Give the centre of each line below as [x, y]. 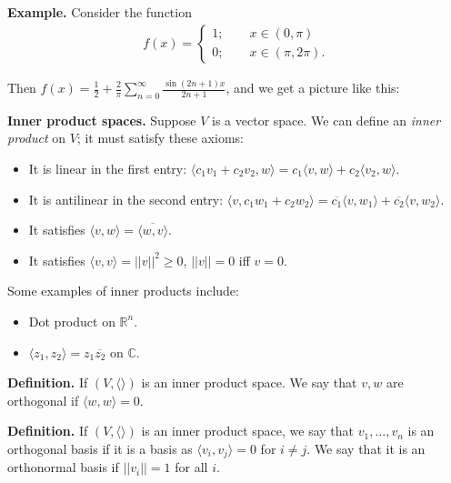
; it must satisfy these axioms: [160, 138]
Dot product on [72, 321]
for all [191, 467]
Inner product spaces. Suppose [102, 120]
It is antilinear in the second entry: [126, 199]
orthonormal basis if [63, 467]
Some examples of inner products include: [123, 291]
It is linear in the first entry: [108, 169]
